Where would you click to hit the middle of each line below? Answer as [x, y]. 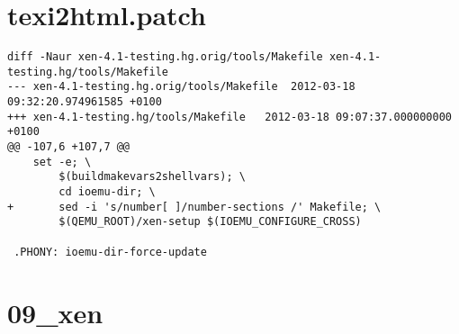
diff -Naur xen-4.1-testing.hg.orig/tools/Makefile [165, 57]
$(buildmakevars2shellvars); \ [152, 177]
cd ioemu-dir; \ [107, 192]
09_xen [55, 312]
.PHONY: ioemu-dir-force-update [110, 252]
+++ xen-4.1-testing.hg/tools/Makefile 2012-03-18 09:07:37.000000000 [229, 117]
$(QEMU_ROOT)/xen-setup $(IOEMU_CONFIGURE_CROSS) [210, 222]
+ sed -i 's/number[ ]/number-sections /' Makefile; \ [194, 207]
